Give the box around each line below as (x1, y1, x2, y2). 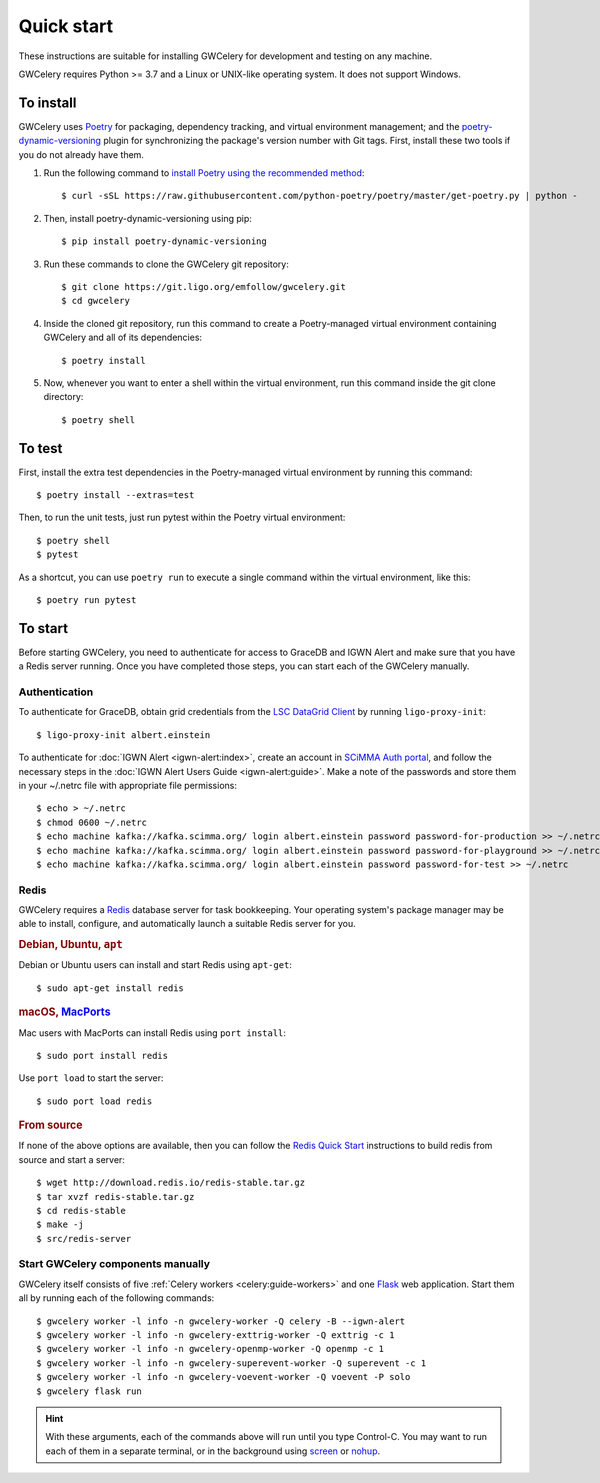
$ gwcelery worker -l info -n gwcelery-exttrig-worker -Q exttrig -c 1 (36, 1330, 395, 1341)
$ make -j (36, 1219, 84, 1230)
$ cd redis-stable (36, 1205, 127, 1216)
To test (18, 440, 63, 457)
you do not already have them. (18, 148, 145, 160)
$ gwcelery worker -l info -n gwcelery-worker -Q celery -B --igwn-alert (36, 1315, 406, 1327)
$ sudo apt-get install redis (36, 982, 185, 994)
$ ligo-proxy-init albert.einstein (36, 729, 211, 740)
